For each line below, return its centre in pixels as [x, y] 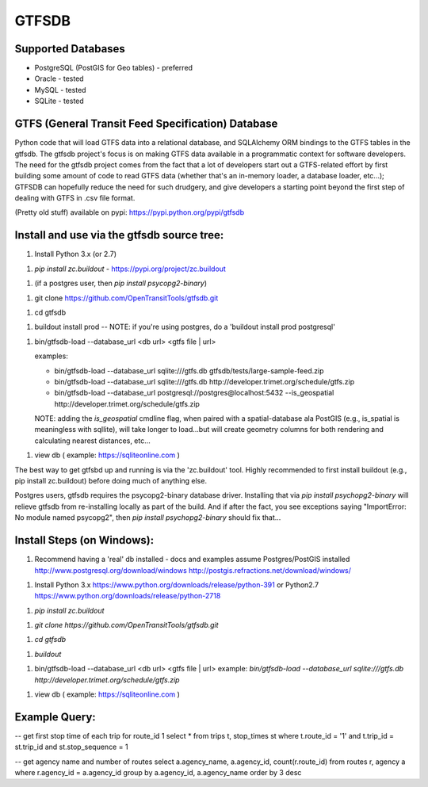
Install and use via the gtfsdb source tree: [119, 235]
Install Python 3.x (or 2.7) [76, 254]
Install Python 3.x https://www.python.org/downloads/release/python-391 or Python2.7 [177, 585]
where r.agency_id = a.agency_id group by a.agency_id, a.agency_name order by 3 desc [158, 773]
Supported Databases [70, 49]
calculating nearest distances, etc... [92, 441]
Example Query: [55, 717]
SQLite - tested [59, 101]
